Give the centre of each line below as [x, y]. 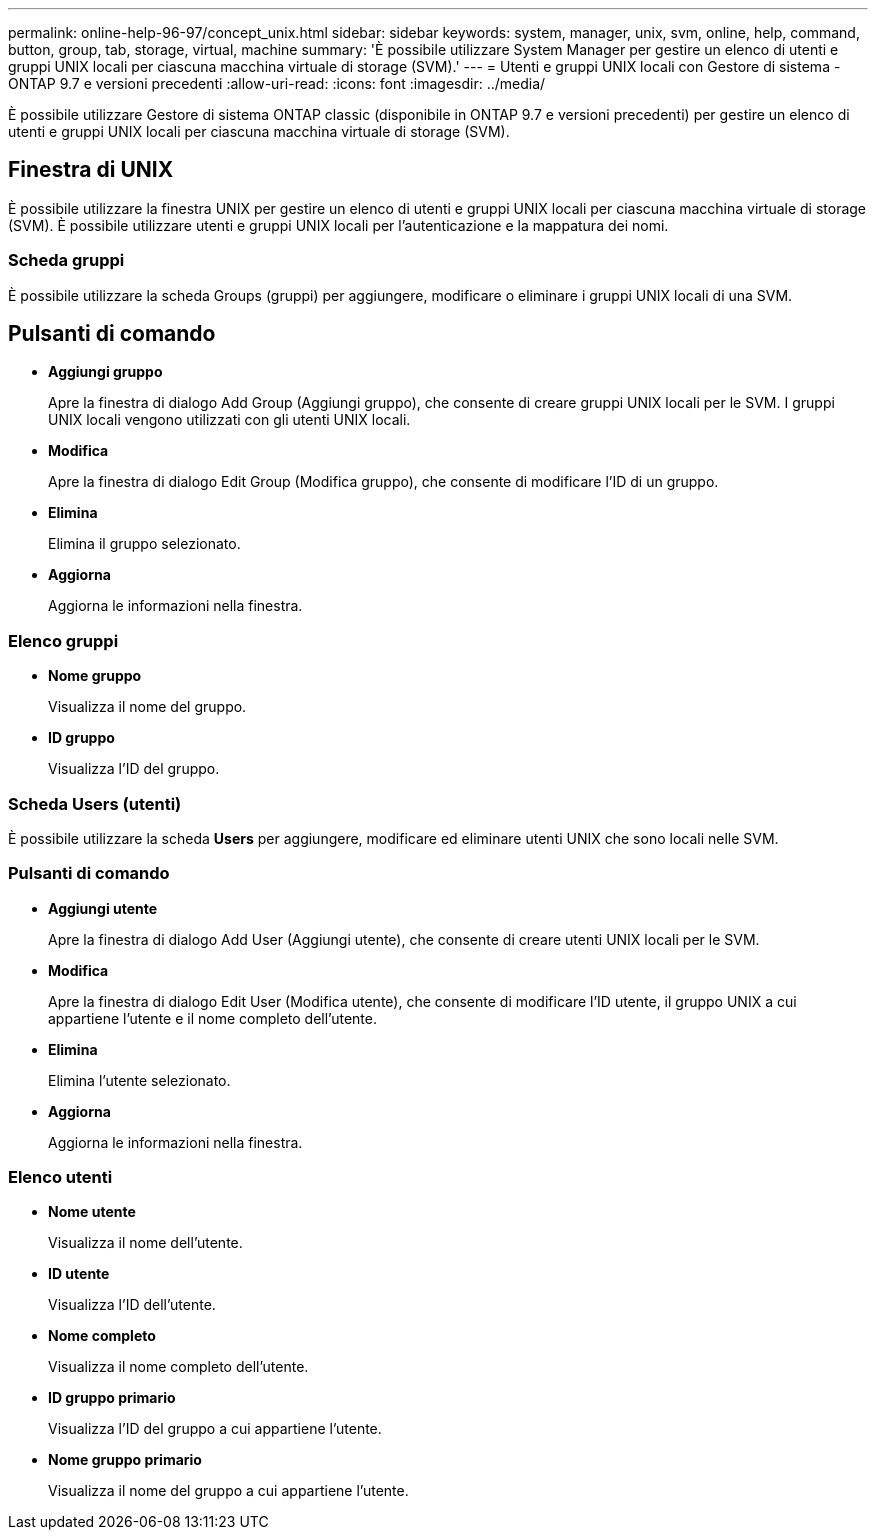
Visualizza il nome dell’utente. [145, 1243]
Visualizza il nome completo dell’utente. [178, 1367]
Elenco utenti [60, 1177]
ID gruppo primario [112, 1398]
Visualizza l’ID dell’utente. [132, 1305]
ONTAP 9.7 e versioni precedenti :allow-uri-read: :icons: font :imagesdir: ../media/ [277, 83]
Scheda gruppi [66, 260]
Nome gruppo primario [125, 1460]
